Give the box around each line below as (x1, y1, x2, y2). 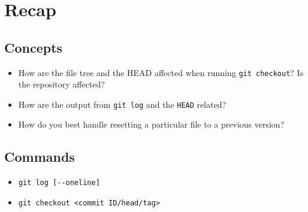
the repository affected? (18, 78, 105, 90)
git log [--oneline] (18, 178, 100, 187)
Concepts (4, 38, 63, 56)
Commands (4, 147, 75, 166)
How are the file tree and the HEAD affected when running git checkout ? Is (18, 66, 304, 78)
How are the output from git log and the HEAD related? (18, 98, 227, 110)
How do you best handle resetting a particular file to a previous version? (18, 118, 285, 131)
